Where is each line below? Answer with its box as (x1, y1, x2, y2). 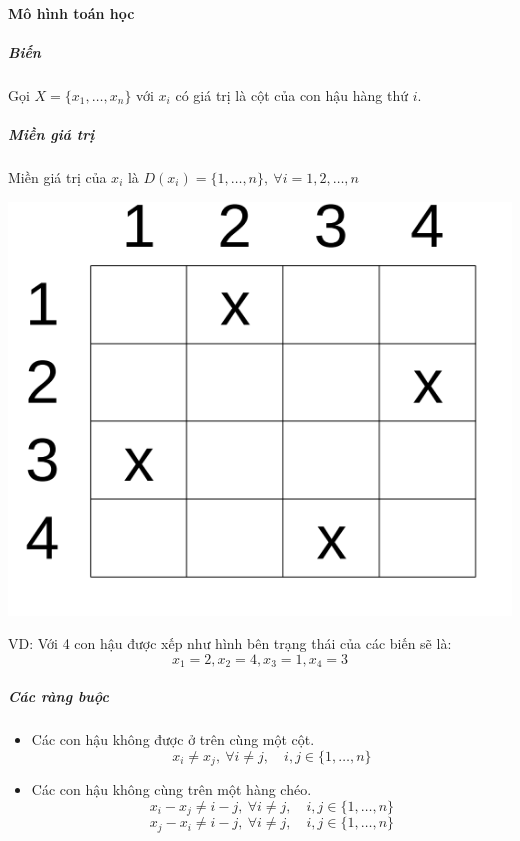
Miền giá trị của (8, 166, 107, 187)
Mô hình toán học (8, 2, 135, 23)
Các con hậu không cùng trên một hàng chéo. (31, 779, 312, 800)
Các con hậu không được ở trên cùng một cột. (31, 729, 315, 750)
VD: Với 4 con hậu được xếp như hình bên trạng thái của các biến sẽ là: (8, 633, 452, 654)
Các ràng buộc (8, 686, 109, 707)
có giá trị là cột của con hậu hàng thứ (175, 84, 409, 105)
